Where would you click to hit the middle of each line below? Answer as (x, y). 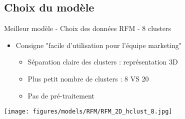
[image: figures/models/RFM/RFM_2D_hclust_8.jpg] (88, 112)
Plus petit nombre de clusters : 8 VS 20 (88, 78)
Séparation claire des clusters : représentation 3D (103, 62)
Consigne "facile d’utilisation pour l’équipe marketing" (98, 45)
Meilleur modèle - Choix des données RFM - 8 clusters (88, 28)
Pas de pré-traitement (61, 95)
